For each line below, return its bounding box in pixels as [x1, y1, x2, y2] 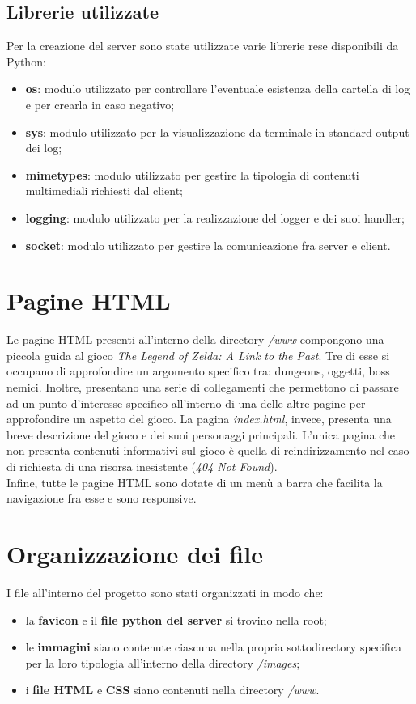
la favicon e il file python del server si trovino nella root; [25, 611, 327, 628]
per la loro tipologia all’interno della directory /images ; [25, 654, 300, 671]
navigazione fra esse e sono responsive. [6, 490, 197, 507]
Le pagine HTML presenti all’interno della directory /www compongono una [6, 331, 384, 348]
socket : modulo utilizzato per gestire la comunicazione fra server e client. [25, 236, 391, 253]
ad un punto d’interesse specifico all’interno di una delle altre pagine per [6, 394, 366, 411]
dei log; [25, 139, 62, 156]
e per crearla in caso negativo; [25, 95, 175, 112]
